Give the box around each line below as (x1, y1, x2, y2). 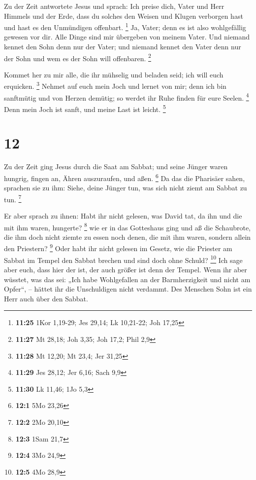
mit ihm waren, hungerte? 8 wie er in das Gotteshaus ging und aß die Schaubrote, (4, 221, 251, 232)
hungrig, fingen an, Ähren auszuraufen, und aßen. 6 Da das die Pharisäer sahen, (4, 171, 245, 183)
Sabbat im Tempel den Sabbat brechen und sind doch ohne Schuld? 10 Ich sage (4, 253, 243, 265)
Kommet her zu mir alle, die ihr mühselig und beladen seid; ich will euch (4, 69, 224, 79)
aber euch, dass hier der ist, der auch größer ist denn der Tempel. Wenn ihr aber (4, 264, 247, 274)
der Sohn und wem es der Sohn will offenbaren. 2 (4, 51, 151, 63)
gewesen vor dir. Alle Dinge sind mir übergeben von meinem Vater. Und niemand (4, 32, 250, 42)
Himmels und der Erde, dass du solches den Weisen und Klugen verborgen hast (4, 10, 243, 21)
